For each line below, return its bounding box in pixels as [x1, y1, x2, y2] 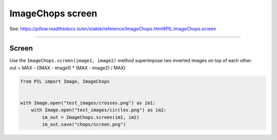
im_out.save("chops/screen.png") [42, 122, 126, 128]
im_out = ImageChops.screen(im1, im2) [42, 114, 140, 120]
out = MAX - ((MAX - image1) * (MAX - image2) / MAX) [9, 65, 126, 71]
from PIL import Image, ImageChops [20, 78, 110, 84]
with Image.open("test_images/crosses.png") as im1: [20, 100, 156, 106]
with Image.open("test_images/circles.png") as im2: [31, 107, 167, 113]
